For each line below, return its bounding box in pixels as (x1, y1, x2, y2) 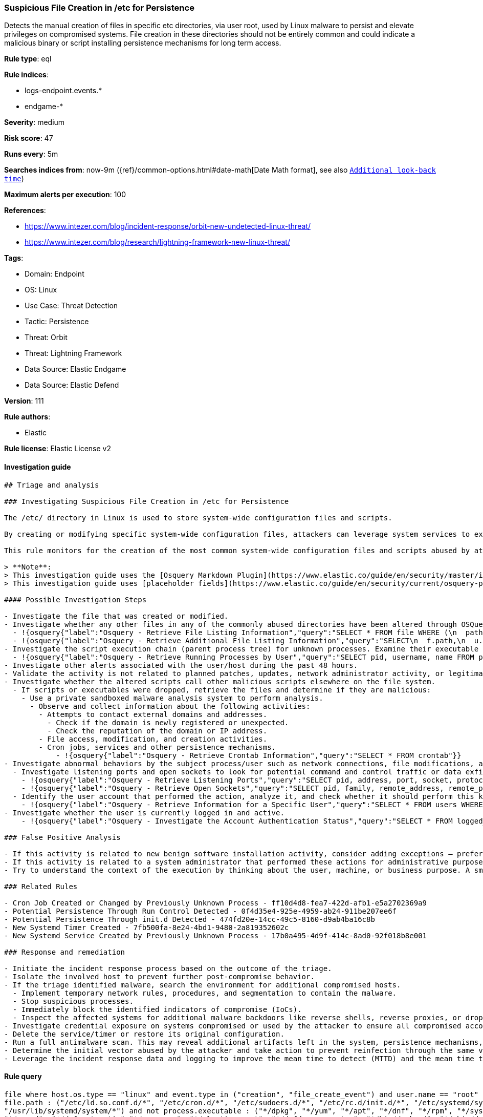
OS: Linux (25, 285, 57, 294)
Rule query (4, 1072, 42, 1081)
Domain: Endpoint (25, 269, 84, 279)
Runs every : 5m (4, 150, 58, 159)
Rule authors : (4, 412, 51, 421)
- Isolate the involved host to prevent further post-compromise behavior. (4, 972, 315, 981)
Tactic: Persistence (25, 317, 89, 326)
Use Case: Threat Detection (25, 301, 118, 310)
